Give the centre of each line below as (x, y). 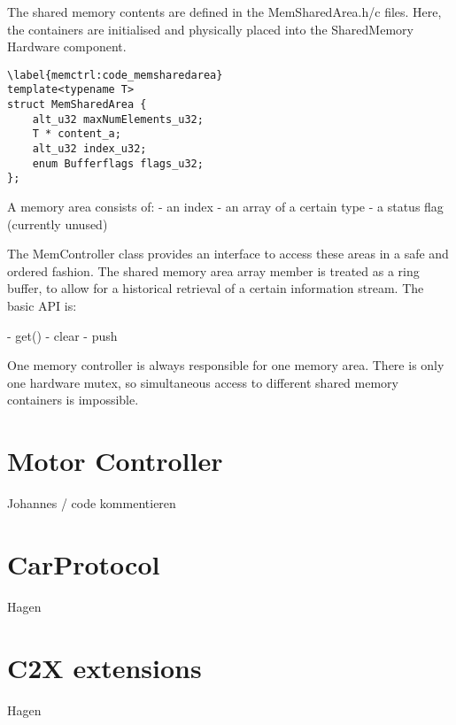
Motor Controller (115, 461)
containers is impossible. (73, 400)
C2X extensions (104, 667)
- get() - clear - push (62, 335)
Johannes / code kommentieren (92, 503)
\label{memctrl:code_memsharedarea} (115, 75)
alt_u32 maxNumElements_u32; (118, 119)
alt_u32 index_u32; (89, 149)
